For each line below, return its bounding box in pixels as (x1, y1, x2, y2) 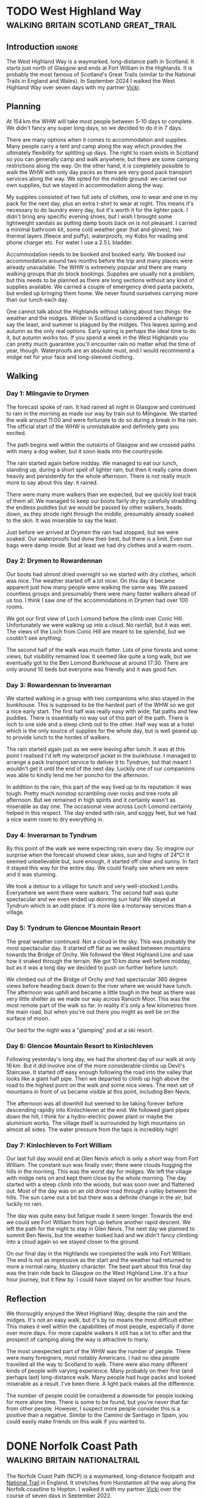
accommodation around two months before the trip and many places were (6, 257, 193, 264)
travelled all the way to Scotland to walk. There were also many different (6, 1361, 188, 1368)
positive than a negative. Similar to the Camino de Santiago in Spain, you (6, 1411, 189, 1419)
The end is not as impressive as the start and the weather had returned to (6, 1257, 191, 1264)
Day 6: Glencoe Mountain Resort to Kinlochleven (6, 1042, 154, 1050)
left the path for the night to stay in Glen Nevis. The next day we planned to (6, 1225, 195, 1232)
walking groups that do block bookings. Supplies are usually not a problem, (6, 270, 196, 277)
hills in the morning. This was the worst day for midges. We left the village (6, 1168, 192, 1175)
